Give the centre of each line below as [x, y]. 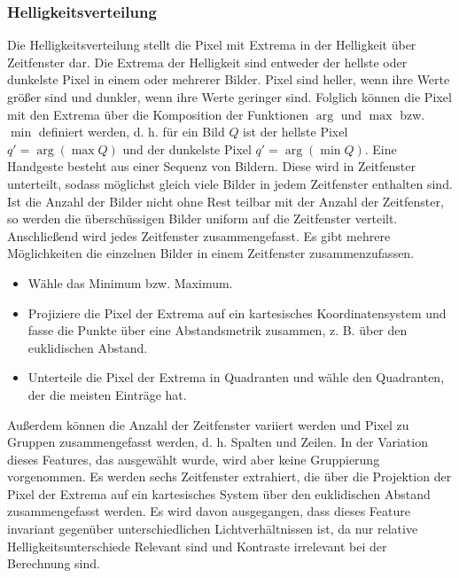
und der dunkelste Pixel [187, 148]
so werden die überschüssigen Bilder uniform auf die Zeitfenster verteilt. [202, 219]
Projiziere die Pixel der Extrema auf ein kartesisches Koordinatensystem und [237, 312]
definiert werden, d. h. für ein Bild [132, 132]
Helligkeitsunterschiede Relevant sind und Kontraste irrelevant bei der [197, 546]
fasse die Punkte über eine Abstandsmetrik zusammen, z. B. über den [218, 330]
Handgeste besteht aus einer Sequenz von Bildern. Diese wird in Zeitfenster [211, 166]
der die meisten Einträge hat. [107, 394]
